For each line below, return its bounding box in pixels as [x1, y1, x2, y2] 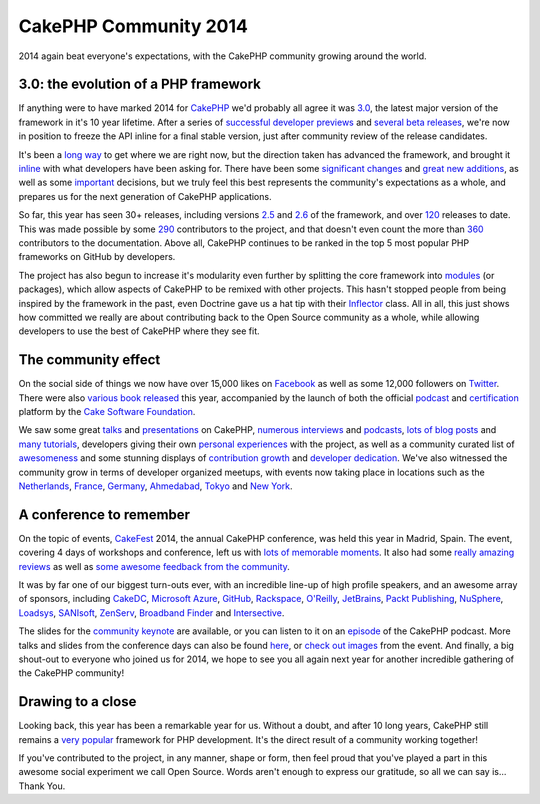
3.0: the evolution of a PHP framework [18, 76, 262, 93]
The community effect [18, 351, 161, 369]
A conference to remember [18, 506, 190, 523]
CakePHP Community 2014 [18, 15, 249, 37]
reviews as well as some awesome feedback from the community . [18, 560, 290, 572]
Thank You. [18, 780, 66, 792]
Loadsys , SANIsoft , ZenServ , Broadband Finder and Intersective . [18, 606, 285, 619]
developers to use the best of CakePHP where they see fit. [18, 325, 260, 337]
